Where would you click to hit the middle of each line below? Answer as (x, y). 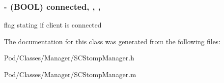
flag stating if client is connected (53, 25)
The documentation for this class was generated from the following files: (112, 41)
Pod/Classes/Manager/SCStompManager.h (69, 58)
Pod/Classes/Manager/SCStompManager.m (70, 74)
